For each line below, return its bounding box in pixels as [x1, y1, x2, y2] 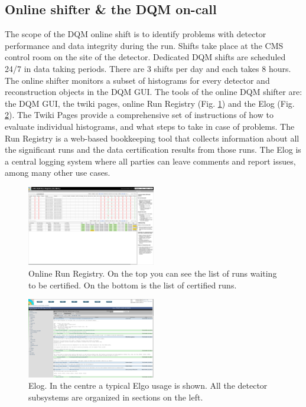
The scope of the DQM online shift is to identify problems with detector [5, 28, 266, 40]
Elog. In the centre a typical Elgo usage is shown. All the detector [28, 379, 268, 392]
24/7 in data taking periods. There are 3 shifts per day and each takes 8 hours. [5, 62, 291, 74]
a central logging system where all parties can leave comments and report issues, [5, 155, 296, 167]
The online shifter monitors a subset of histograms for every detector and [5, 74, 270, 86]
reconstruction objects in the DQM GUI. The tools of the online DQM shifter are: [5, 86, 302, 98]
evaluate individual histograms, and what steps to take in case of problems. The [5, 120, 295, 132]
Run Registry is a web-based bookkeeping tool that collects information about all [5, 132, 300, 144]
